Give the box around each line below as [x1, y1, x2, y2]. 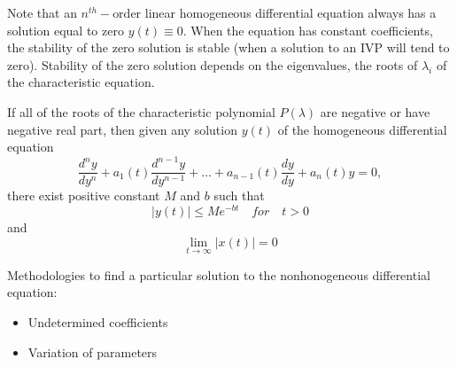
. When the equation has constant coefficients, [182, 20, 433, 39]
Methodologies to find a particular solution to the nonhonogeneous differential [7, 265, 430, 284]
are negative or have [320, 102, 430, 121]
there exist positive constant [7, 186, 160, 205]
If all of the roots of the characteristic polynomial [7, 102, 275, 121]
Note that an [7, 4, 77, 21]
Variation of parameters [27, 342, 158, 361]
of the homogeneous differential [277, 120, 447, 138]
